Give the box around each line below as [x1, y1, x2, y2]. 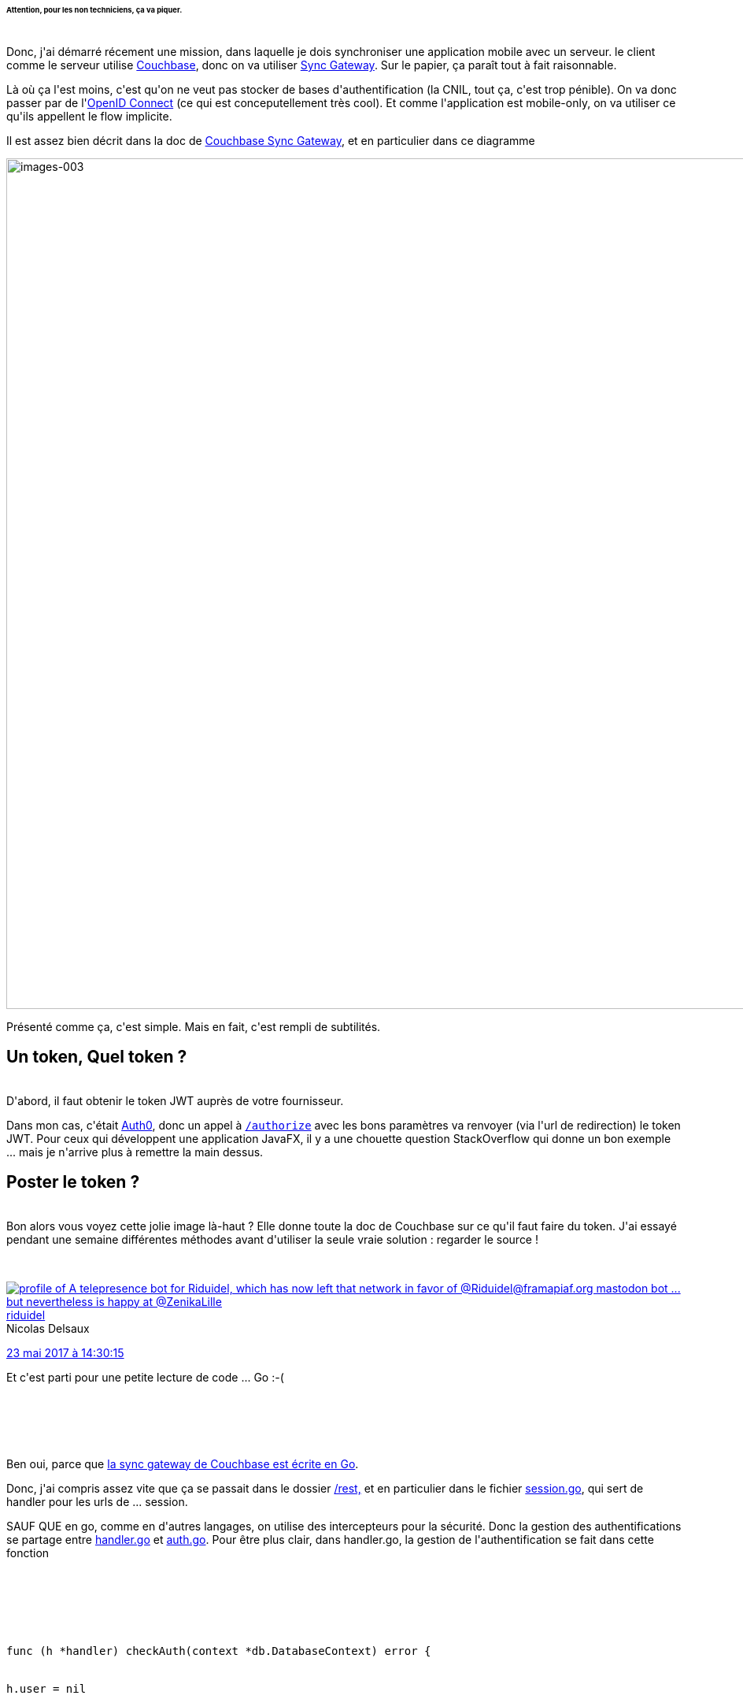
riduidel [6, 1308, 46, 1322]
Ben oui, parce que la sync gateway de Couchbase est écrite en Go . [6, 1456, 359, 1471]
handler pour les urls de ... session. [6, 1494, 188, 1508]
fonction [6, 1545, 50, 1560]
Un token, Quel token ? [6, 1047, 187, 1067]
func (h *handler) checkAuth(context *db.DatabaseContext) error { [6, 1644, 431, 1657]
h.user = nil [6, 1682, 87, 1695]
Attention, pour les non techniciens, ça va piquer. [6, 6, 183, 14]
